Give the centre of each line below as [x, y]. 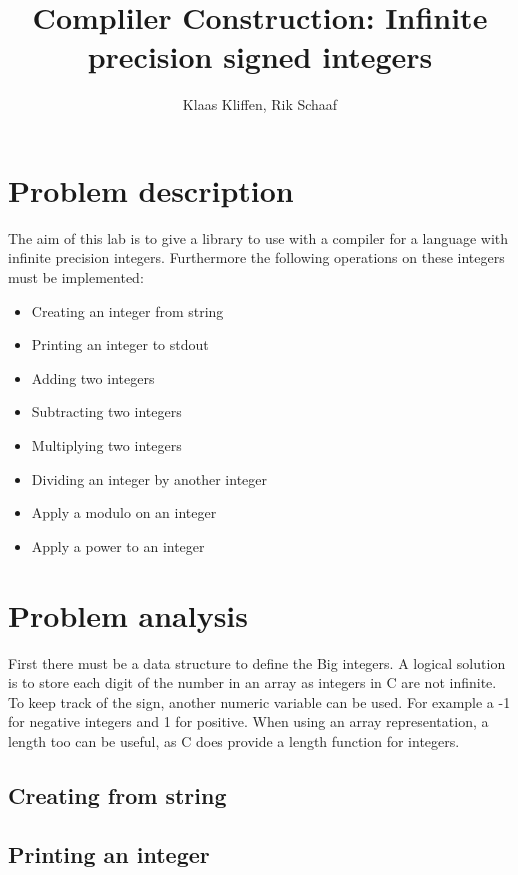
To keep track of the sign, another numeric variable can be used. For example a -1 [259, 701]
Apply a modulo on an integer [124, 512]
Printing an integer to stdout [120, 344]
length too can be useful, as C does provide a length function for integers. [234, 740]
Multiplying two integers [106, 445]
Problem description [151, 189]
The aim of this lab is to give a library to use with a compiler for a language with [258, 237]
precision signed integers [260, 56]
